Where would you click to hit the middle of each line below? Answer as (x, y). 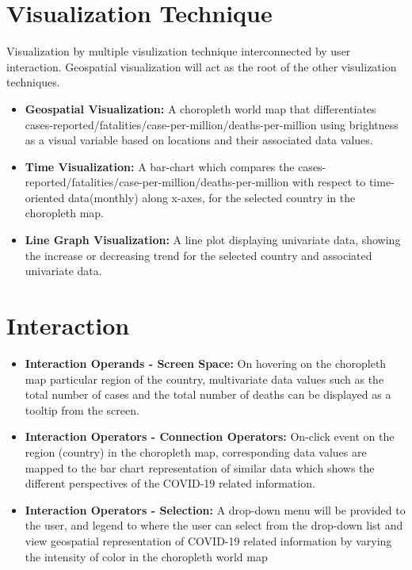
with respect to (329, 182)
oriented (45, 197)
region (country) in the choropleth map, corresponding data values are (196, 451)
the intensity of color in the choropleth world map (146, 556)
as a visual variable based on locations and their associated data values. (199, 140)
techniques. (33, 82)
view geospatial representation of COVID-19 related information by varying (208, 540)
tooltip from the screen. (82, 409)
